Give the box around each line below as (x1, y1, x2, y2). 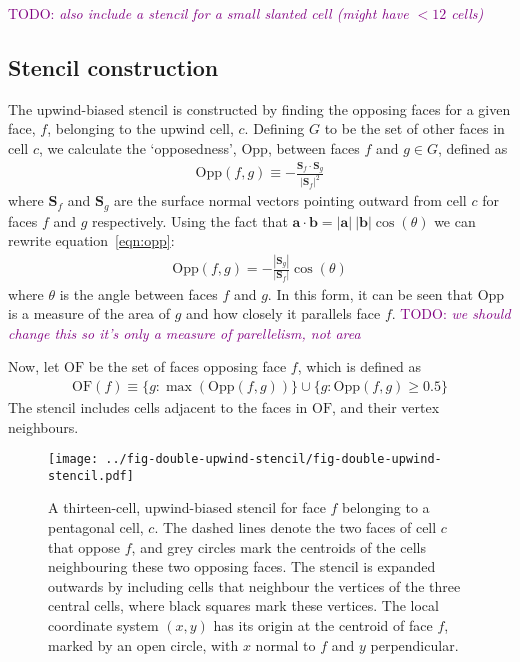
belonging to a (342, 497, 430, 518)
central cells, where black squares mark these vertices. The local (48, 595, 439, 616)
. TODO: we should (391, 303, 511, 324)
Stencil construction (8, 51, 219, 82)
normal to (255, 634, 316, 655)
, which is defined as (297, 356, 422, 377)
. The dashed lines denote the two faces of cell (154, 517, 437, 537)
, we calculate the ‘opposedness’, (38, 137, 237, 158)
